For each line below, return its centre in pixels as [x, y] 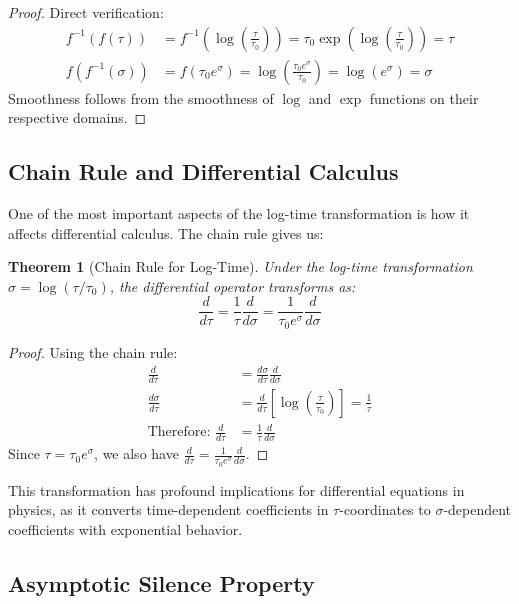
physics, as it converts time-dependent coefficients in [168, 509]
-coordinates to [385, 509]
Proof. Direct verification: [86, 12]
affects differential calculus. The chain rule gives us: [166, 232]
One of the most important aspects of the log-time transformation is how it [239, 213]
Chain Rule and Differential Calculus [203, 171]
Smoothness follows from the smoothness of [141, 97]
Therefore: [179, 432]
